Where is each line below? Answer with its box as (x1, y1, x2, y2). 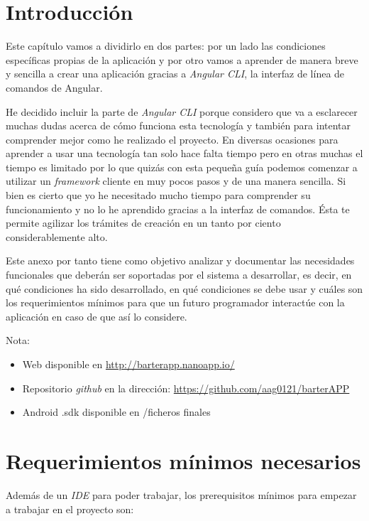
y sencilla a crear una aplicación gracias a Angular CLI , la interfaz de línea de (6, 66, 345, 81)
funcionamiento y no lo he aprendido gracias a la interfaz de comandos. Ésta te (6, 201, 350, 216)
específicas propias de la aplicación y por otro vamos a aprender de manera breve (6, 52, 358, 67)
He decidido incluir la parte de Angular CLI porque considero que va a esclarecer (6, 104, 358, 119)
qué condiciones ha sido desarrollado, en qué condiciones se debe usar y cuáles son (6, 281, 363, 296)
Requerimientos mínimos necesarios (6, 446, 361, 475)
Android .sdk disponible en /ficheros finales (22, 404, 211, 419)
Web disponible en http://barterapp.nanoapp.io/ (22, 357, 235, 371)
